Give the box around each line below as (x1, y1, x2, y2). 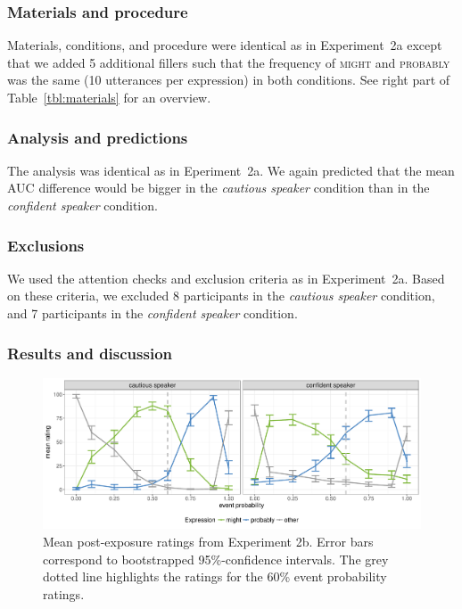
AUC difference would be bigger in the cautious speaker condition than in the (7, 178, 430, 197)
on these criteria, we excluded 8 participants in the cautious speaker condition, (7, 286, 435, 305)
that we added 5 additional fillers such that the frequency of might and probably (7, 53, 450, 71)
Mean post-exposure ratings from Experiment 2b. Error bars (43, 531, 374, 550)
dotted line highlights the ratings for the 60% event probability (43, 567, 387, 586)
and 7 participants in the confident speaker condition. (7, 304, 298, 322)
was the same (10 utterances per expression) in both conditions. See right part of (7, 70, 450, 89)
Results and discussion (7, 342, 173, 364)
